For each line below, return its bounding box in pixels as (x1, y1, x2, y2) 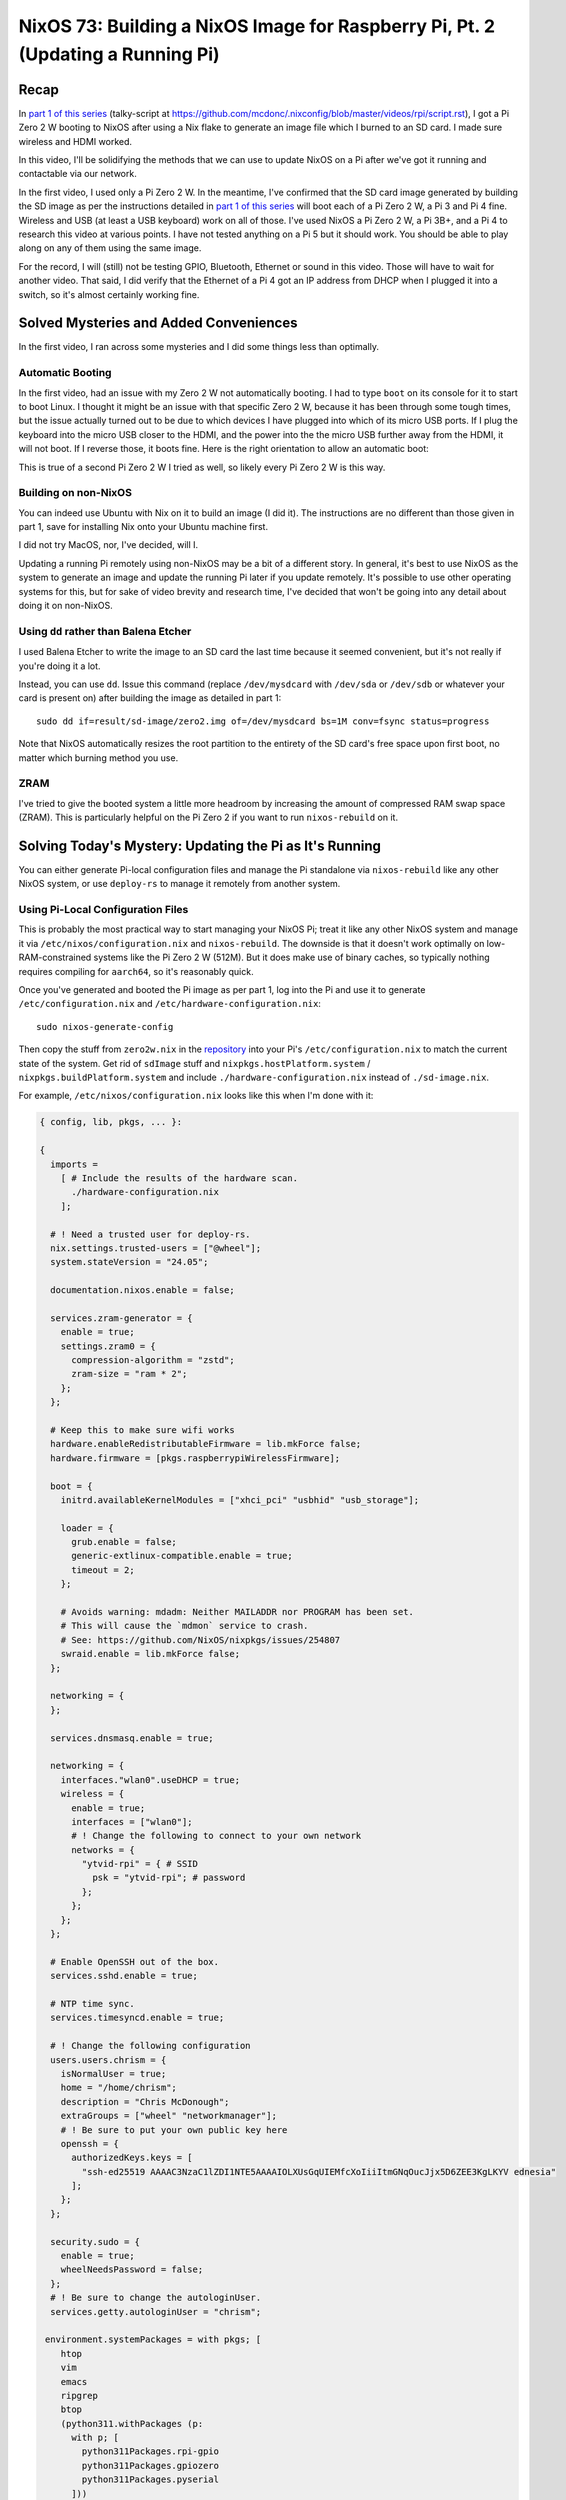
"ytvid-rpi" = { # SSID (81, 1858, 199, 1870)
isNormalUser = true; (60, 2068, 167, 2079)
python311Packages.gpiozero (81, 2460, 220, 2471)
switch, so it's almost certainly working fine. (18, 288, 200, 300)
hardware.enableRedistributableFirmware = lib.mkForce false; (50, 1438, 362, 1450)
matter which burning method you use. (18, 751, 179, 764)
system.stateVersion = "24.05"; (50, 1256, 209, 1268)
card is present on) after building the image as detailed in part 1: (18, 692, 282, 704)
